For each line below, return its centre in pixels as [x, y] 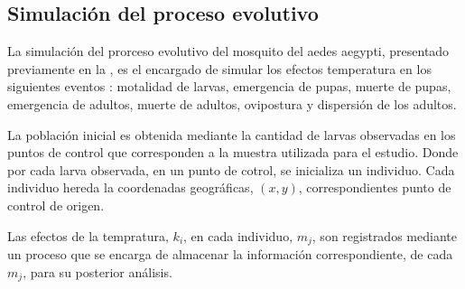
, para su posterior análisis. [98, 271]
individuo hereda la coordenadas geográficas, [130, 187]
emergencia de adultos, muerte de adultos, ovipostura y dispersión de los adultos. [232, 103]
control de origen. [56, 205]
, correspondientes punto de [375, 187]
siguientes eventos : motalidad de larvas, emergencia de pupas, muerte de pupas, [229, 86]
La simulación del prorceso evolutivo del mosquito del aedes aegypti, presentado [228, 51]
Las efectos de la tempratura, [88, 235]
